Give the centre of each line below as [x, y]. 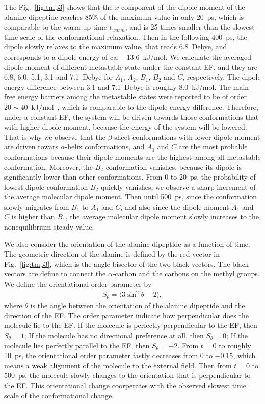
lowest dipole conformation [46, 186]
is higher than [33, 217]
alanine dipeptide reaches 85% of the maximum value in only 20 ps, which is [124, 17]
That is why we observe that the [55, 136]
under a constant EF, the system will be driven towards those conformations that [131, 117]
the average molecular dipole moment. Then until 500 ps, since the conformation [131, 197]
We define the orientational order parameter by [78, 284]
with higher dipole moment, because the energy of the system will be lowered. [126, 127]
